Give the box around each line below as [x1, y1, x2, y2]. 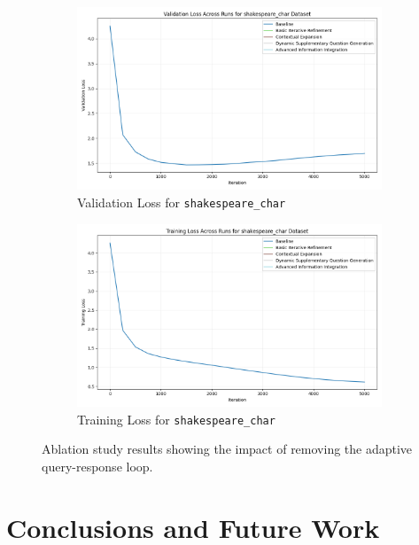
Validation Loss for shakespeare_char [77, 192, 286, 211]
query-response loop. [42, 456, 153, 475]
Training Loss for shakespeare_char [77, 409, 275, 428]
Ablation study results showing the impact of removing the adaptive [42, 440, 413, 458]
